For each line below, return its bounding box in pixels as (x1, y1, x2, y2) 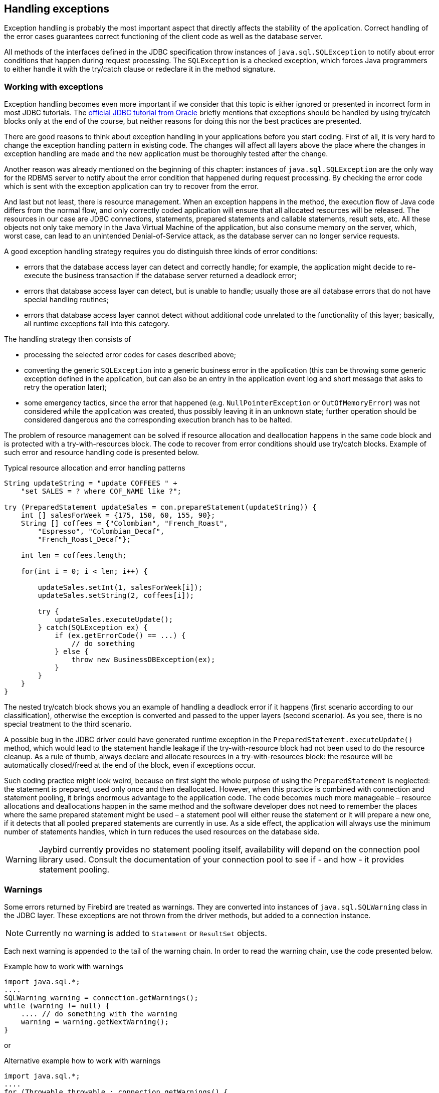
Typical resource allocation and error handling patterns (4, 464, 185, 473)
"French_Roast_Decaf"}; (38, 535, 131, 544)
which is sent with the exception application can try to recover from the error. (4, 182, 259, 191)
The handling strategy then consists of (4, 335, 131, 344)
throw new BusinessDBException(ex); (71, 655, 215, 664)
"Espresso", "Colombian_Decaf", (38, 527, 165, 536)
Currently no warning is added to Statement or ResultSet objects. (26, 928, 267, 938)
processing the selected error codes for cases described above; (24, 350, 237, 359)
